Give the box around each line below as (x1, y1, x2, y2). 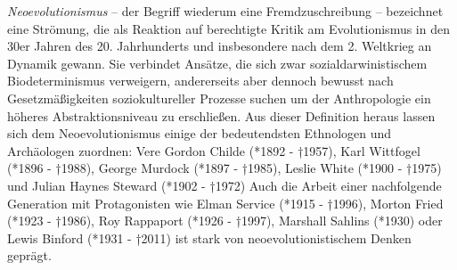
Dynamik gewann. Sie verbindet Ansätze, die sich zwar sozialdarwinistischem (7, 53, 428, 72)
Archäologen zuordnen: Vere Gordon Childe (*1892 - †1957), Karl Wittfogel (7, 141, 420, 160)
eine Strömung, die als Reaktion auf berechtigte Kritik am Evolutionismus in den (7, 19, 450, 37)
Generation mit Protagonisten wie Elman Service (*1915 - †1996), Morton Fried (7, 193, 444, 212)
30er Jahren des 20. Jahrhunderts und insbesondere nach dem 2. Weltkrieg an (7, 37, 432, 55)
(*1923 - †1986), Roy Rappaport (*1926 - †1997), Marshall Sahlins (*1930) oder (7, 211, 443, 230)
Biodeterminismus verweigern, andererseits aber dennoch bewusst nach (7, 71, 394, 90)
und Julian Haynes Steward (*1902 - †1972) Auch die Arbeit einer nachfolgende (7, 176, 442, 194)
